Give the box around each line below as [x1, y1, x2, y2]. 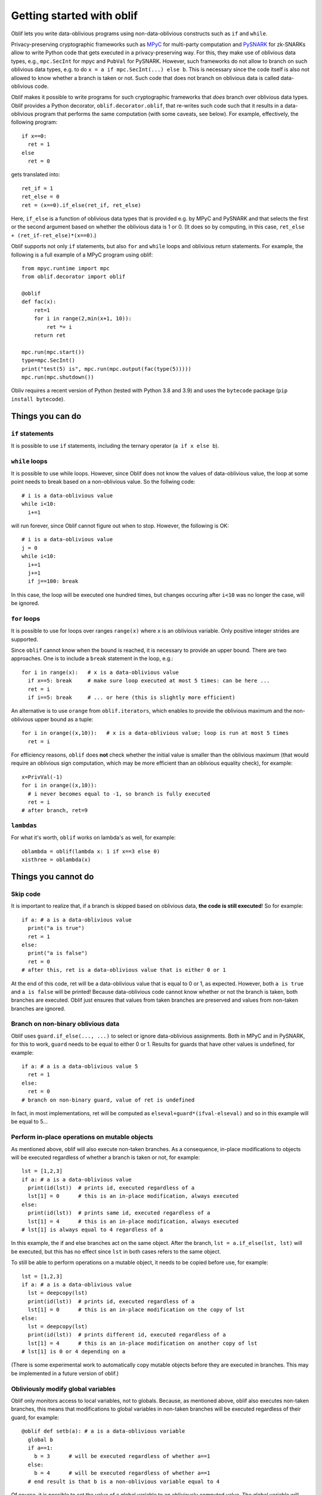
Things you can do [11, 411, 82, 421]
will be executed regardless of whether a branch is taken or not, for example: [11, 1154, 200, 1161]
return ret [33, 332, 66, 339]
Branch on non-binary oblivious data [11, 1020, 119, 1028]
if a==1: [27, 1444, 54, 1451]
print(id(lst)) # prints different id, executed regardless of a [27, 1331, 226, 1338]
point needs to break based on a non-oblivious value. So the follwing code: [11, 478, 196, 486]
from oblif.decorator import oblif [21, 273, 126, 280]
